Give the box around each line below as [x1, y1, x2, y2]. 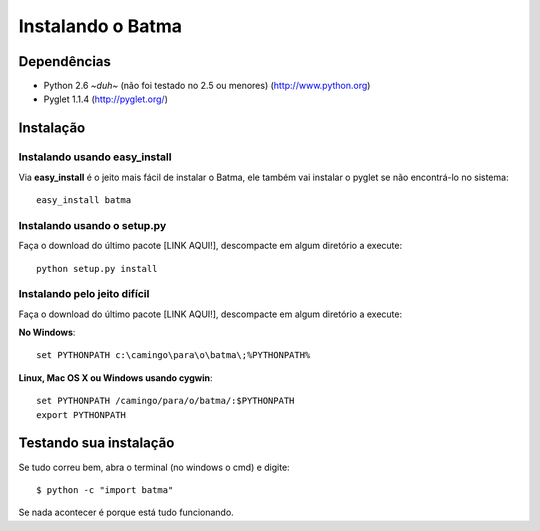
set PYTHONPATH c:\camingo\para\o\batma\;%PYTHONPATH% [36, 350, 311, 361]
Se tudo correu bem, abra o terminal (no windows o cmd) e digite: [18, 461, 290, 473]
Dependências [18, 53, 112, 70]
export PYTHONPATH [36, 409, 127, 420]
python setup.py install [36, 263, 158, 274]
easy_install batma [36, 195, 132, 205]
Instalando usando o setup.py [18, 218, 167, 232]
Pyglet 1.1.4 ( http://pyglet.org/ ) [43, 93, 169, 105]
